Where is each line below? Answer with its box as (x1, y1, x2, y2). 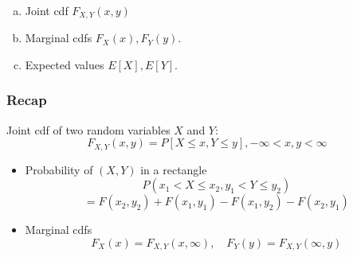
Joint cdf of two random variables (6, 121, 171, 138)
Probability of (25, 161, 93, 177)
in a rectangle (140, 161, 207, 177)
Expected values (25, 56, 104, 72)
